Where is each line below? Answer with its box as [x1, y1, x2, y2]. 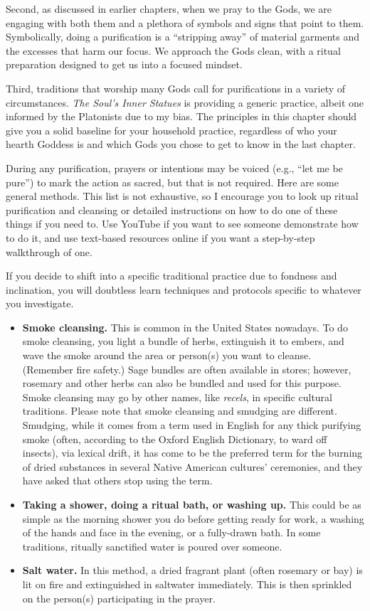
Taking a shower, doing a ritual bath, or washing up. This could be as [22, 497, 361, 511]
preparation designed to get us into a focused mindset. [6, 57, 243, 72]
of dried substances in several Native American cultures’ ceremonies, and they [22, 459, 363, 474]
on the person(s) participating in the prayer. [22, 590, 216, 605]
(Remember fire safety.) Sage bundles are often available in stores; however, [22, 361, 351, 376]
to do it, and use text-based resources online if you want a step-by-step [6, 230, 315, 245]
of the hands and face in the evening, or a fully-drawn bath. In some [22, 525, 321, 540]
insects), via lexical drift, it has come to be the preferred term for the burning [22, 445, 363, 460]
